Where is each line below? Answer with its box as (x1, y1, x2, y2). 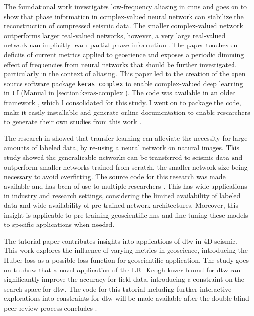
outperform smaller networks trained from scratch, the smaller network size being (4, 161, 248, 172)
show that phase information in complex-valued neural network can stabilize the (4, 11, 244, 21)
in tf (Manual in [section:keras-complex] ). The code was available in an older (4, 88, 235, 98)
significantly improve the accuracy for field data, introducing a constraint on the (4, 274, 244, 284)
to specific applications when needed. (4, 219, 115, 229)
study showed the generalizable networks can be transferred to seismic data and (4, 152, 243, 162)
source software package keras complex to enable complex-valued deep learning (4, 78, 243, 88)
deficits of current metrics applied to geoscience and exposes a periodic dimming (4, 49, 244, 59)
